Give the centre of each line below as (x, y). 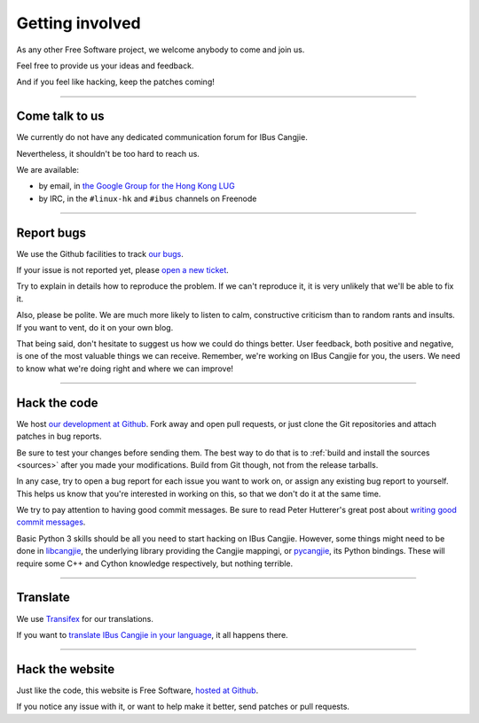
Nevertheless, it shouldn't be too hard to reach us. (108, 153)
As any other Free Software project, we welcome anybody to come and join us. (161, 50)
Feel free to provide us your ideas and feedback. (105, 66)
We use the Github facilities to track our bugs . (100, 253)
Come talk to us (61, 117)
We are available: (48, 170)
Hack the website (66, 669)
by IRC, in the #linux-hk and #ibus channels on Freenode (148, 198)
